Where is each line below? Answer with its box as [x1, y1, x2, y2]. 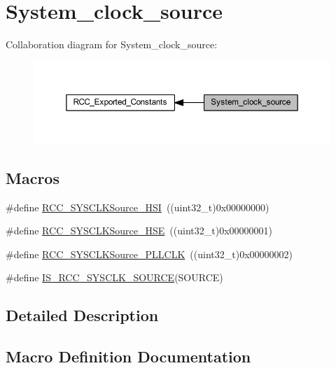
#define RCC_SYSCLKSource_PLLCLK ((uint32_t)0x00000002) [6, 246, 293, 261]
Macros [6, 167, 59, 188]
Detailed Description [6, 304, 159, 326]
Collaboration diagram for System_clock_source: [6, 37, 218, 52]
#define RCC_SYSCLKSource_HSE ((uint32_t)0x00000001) [6, 223, 273, 238]
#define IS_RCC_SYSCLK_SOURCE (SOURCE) [6, 270, 223, 285]
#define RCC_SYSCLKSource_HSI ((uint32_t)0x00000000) [6, 199, 269, 214]
